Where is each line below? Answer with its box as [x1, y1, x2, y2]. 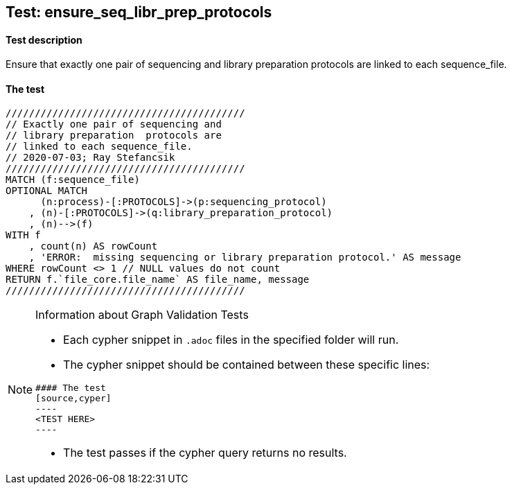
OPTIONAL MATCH [6, 185, 88, 197]
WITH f [6, 229, 41, 241]
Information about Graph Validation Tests [35, 308, 249, 322]
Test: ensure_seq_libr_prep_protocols [6, 3, 272, 21]
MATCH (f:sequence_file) [6, 174, 140, 186]
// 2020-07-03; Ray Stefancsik [6, 152, 175, 164]
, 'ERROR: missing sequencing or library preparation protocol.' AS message [28, 252, 461, 263]
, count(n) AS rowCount [28, 240, 158, 252]
